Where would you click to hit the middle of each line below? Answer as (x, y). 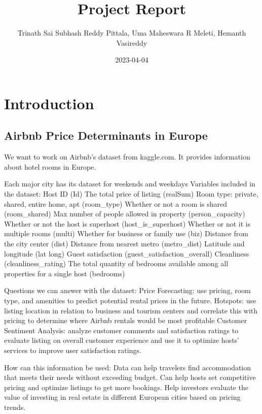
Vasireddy (132, 42)
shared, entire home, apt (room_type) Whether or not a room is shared (116, 203)
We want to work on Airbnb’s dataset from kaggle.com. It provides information (127, 157)
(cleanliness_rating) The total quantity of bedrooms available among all (116, 263)
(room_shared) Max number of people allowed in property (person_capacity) (125, 214)
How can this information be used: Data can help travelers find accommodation (128, 367)
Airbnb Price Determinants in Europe (106, 135)
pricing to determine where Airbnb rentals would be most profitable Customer (126, 320)
